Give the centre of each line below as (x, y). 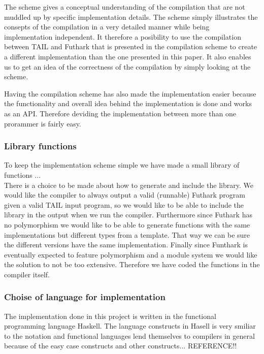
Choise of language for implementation (85, 297)
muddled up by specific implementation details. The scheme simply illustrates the (131, 17)
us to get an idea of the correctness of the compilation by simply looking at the (127, 66)
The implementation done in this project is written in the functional (110, 316)
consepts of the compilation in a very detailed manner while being (107, 27)
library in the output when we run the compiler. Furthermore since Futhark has (128, 215)
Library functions (40, 146)
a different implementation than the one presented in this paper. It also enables (128, 56)
